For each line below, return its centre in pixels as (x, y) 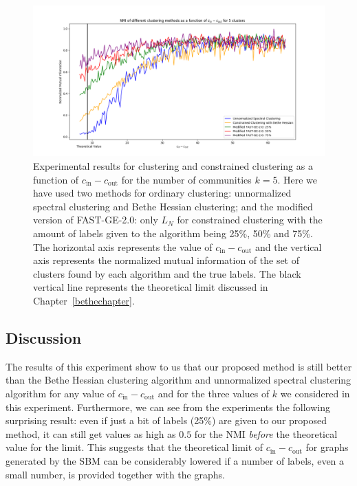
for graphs (327, 447)
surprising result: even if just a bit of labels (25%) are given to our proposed (166, 420)
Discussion (44, 337)
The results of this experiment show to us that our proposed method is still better (179, 366)
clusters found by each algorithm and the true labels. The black (167, 273)
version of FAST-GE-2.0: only (96, 220)
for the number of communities (186, 179)
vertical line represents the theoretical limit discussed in (151, 287)
